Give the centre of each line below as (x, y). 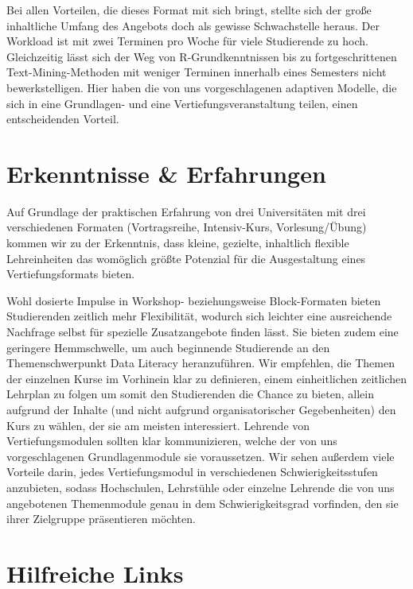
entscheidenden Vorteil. (63, 119)
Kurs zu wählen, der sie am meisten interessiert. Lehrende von (158, 425)
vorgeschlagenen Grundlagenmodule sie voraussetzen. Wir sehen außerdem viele (201, 456)
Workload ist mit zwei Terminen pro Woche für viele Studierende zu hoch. (187, 41)
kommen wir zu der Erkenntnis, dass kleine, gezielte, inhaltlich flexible (178, 243)
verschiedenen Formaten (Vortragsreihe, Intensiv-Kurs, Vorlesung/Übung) (187, 227)
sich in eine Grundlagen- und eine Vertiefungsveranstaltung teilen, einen (182, 103)
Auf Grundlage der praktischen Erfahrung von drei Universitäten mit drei (186, 211)
